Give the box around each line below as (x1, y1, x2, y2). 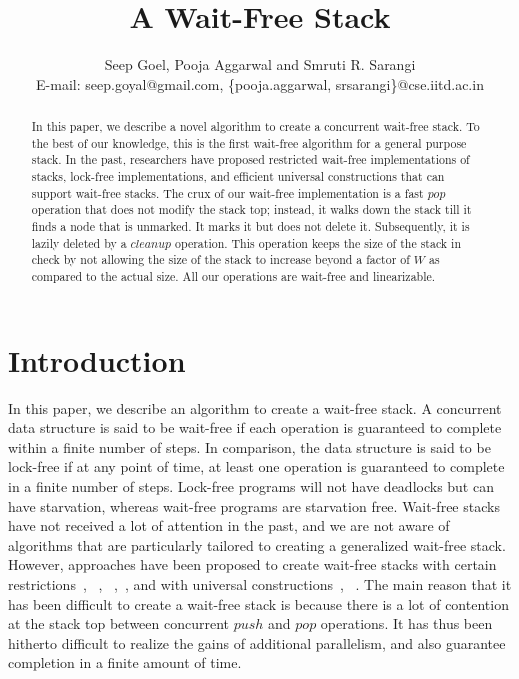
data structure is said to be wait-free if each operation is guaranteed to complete (8, 417, 502, 438)
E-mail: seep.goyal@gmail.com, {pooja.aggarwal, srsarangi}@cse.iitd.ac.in (36, 73, 484, 94)
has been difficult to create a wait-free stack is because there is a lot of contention (8, 593, 509, 614)
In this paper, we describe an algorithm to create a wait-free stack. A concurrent (8, 397, 502, 418)
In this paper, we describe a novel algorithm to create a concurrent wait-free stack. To (31, 118, 480, 135)
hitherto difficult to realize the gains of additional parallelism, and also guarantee (8, 632, 506, 653)
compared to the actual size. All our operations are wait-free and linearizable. (31, 268, 436, 285)
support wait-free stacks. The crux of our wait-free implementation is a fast (31, 184, 424, 201)
